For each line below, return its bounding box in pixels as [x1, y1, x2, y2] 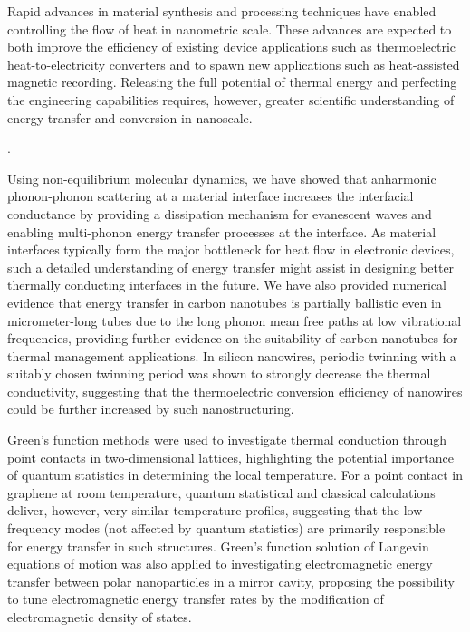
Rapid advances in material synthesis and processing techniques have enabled [7, 2, 436, 20]
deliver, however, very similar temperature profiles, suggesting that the [7, 501, 400, 520]
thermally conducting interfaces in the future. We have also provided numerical [7, 275, 446, 294]
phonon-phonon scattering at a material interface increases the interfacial [7, 187, 414, 206]
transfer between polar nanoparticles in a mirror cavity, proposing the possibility [7, 571, 455, 590]
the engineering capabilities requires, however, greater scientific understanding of [7, 90, 455, 109]
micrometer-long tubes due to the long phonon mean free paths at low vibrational [7, 311, 462, 330]
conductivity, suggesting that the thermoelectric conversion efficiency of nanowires [7, 381, 463, 400]
